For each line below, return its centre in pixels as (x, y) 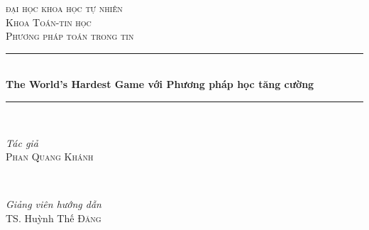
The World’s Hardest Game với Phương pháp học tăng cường (160, 84)
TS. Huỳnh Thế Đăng (54, 218)
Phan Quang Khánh (50, 157)
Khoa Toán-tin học (49, 22)
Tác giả (22, 142)
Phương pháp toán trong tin (70, 36)
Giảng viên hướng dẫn (54, 204)
